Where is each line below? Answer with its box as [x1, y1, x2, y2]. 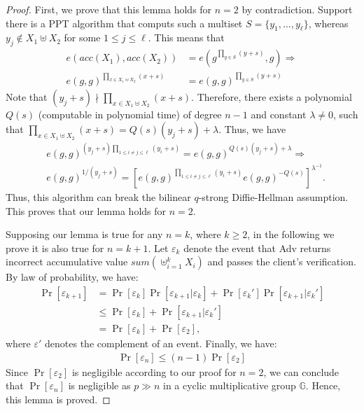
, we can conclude [263, 364, 339, 379]
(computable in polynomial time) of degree [38, 106, 222, 121]
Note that [6, 89, 48, 104]
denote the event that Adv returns [183, 240, 331, 255]
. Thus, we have [218, 122, 286, 137]
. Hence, [305, 378, 341, 393]
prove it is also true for [6, 240, 104, 255]
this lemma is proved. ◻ [6, 391, 111, 406]
